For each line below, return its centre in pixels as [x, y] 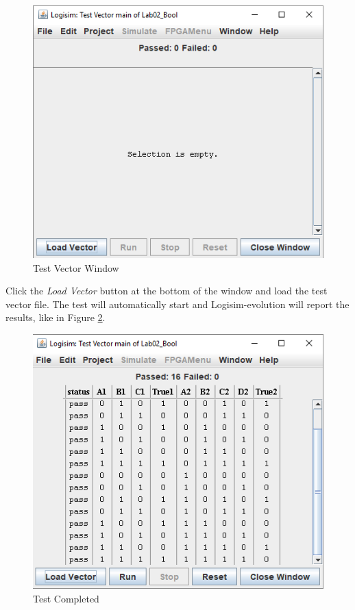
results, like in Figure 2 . [56, 317]
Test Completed [66, 598]
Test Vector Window [76, 267]
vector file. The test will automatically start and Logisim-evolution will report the [177, 304]
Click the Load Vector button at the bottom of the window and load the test [167, 291]
